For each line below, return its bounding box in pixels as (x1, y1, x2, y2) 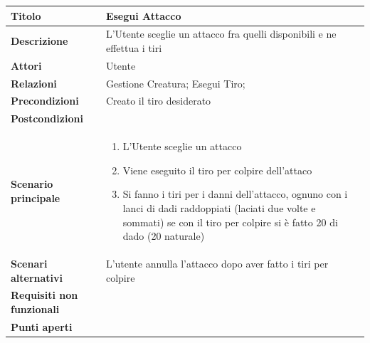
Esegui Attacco (105, 8, 181, 23)
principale (11, 190, 60, 205)
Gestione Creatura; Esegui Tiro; (105, 75, 245, 90)
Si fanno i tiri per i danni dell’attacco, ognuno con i (122, 186, 348, 201)
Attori (11, 58, 42, 73)
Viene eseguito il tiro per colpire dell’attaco (122, 162, 312, 177)
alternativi (11, 270, 63, 285)
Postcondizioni (11, 111, 83, 126)
